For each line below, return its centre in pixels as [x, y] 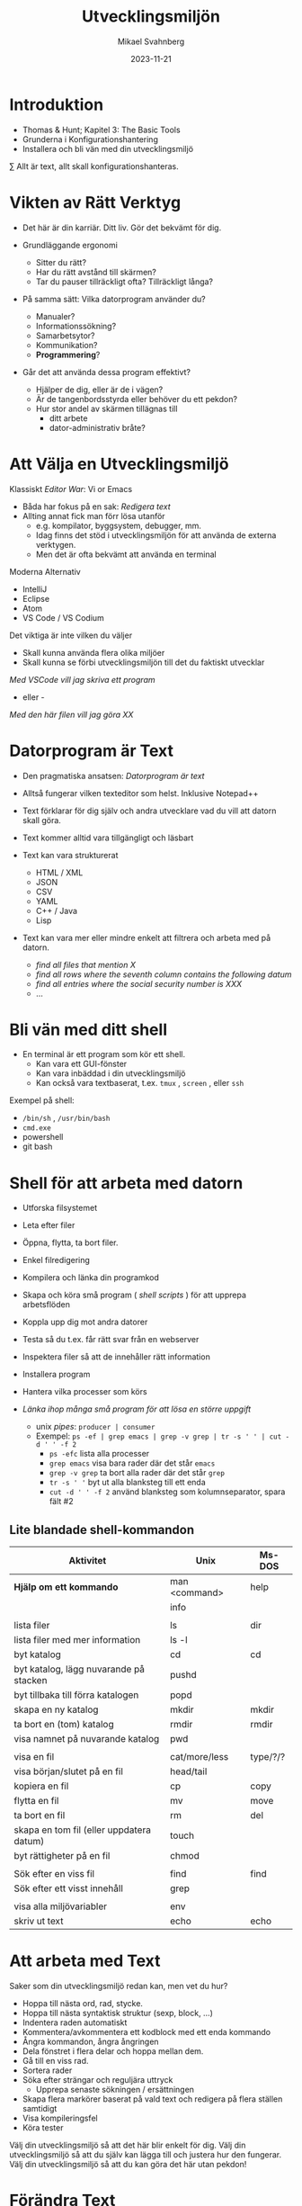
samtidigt [40, 2109]
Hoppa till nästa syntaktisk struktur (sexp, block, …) [118, 2013]
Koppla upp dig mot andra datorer [85, 1322]
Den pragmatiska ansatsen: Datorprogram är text [113, 776]
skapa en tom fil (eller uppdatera [82, 1830]
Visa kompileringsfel [60, 2118]
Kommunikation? [67, 345]
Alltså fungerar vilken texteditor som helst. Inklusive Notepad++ [140, 793]
